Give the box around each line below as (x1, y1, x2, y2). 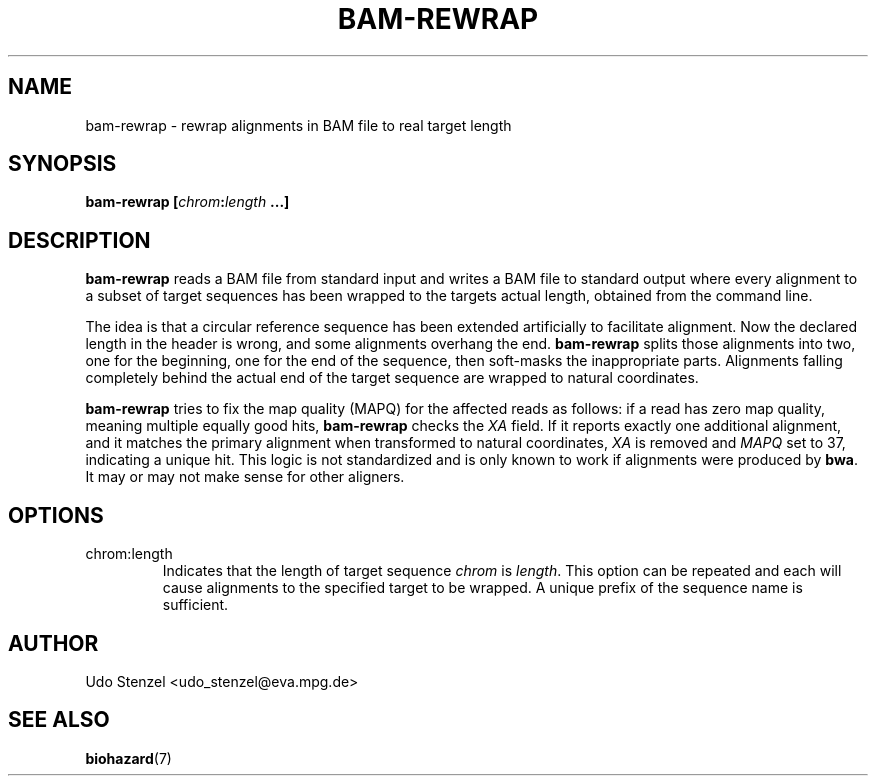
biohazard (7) (85, 749, 172, 767)
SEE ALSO (8, 707, 110, 733)
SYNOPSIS (8, 151, 117, 177)
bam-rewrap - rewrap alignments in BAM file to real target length (85, 116, 512, 134)
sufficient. (162, 596, 229, 614)
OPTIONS (8, 502, 104, 528)
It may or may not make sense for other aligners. (85, 468, 405, 486)
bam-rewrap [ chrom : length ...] (85, 193, 290, 211)
